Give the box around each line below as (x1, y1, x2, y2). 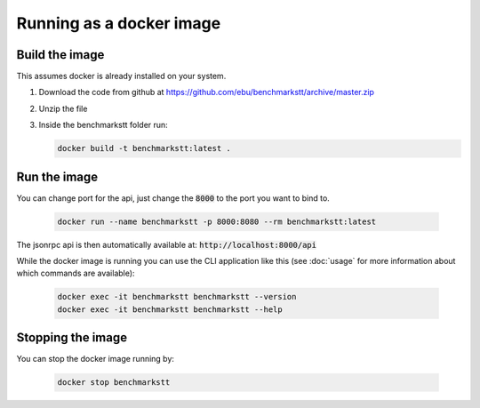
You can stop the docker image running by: (16, 354, 175, 364)
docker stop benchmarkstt (57, 378, 171, 388)
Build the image (16, 47, 105, 62)
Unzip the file (38, 103, 88, 114)
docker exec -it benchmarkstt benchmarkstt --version (57, 292, 297, 302)
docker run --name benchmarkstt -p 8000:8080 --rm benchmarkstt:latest (57, 216, 377, 227)
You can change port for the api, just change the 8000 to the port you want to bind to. (16, 192, 331, 204)
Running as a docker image (16, 13, 221, 33)
